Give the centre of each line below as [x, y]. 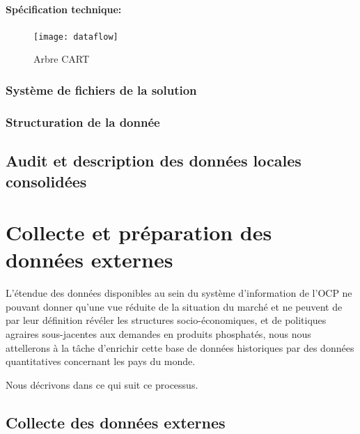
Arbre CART [61, 59]
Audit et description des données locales [154, 161]
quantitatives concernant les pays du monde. [101, 361]
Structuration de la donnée [83, 122]
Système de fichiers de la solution [101, 90]
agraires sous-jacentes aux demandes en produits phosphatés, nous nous [158, 334]
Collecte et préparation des [139, 232]
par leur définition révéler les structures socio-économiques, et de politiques [166, 320]
